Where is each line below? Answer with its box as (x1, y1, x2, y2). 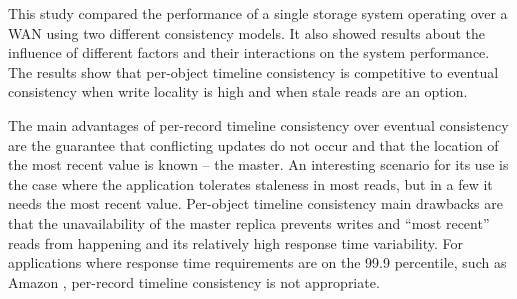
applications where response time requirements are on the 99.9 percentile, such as (8, 252, 507, 273)
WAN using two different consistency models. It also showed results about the (8, 22, 486, 43)
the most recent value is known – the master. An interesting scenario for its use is (8, 154, 509, 175)
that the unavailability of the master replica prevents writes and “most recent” (8, 212, 490, 233)
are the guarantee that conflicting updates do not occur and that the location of (8, 134, 499, 155)
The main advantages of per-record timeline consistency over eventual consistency (8, 114, 509, 135)
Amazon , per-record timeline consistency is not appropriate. (8, 271, 380, 292)
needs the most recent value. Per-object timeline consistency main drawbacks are (8, 193, 503, 214)
